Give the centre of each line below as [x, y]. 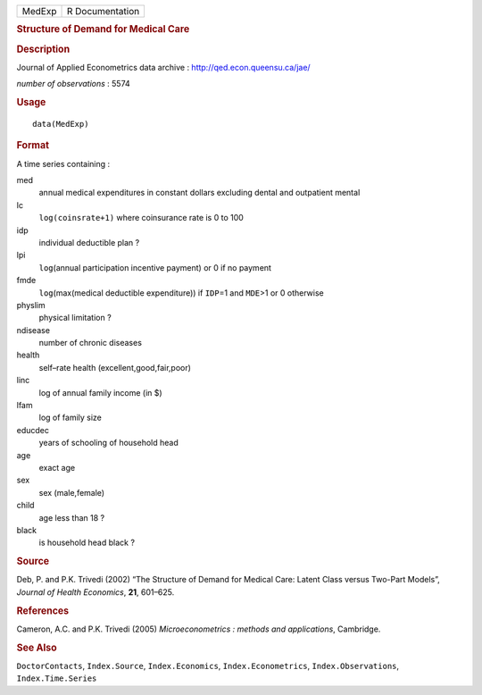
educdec [33, 430]
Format [33, 146]
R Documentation [103, 11]
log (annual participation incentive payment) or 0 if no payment [155, 267]
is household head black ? [87, 543]
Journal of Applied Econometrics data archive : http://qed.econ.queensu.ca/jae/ [164, 67]
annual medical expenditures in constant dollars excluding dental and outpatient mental [199, 193]
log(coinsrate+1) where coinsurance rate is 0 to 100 [141, 218]
